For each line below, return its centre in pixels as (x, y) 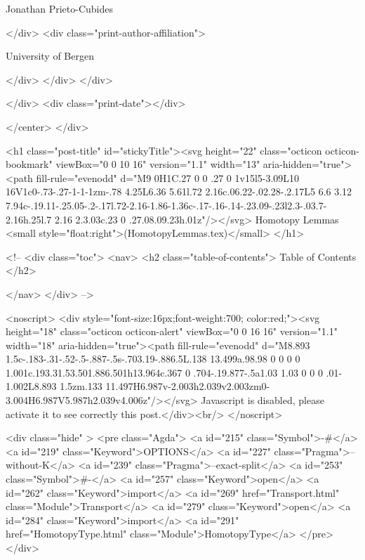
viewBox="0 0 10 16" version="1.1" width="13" (158, 164)
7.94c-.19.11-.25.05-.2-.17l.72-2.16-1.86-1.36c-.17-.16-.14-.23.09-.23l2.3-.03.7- (166, 205)
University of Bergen (50, 56)
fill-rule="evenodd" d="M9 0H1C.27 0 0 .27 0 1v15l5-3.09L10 (168, 177)
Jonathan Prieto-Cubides (59, 8)
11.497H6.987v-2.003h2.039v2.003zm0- (188, 386)
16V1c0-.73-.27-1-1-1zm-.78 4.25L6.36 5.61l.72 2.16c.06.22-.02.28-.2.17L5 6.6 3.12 (179, 191)
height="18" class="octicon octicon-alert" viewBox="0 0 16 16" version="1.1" (172, 331)
